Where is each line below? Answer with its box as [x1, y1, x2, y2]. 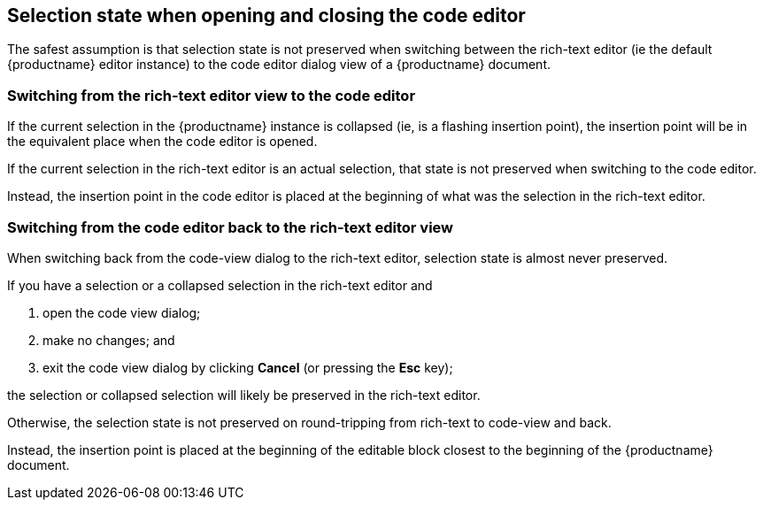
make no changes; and [42, 332, 175, 348]
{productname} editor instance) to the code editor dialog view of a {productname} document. [7, 57, 551, 73]
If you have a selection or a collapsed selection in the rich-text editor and [7, 277, 433, 293]
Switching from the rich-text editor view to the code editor [7, 86, 416, 104]
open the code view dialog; [42, 304, 201, 320]
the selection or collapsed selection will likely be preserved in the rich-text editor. [7, 387, 481, 403]
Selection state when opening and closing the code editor [7, 4, 526, 27]
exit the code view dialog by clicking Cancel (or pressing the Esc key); [42, 359, 453, 375]
